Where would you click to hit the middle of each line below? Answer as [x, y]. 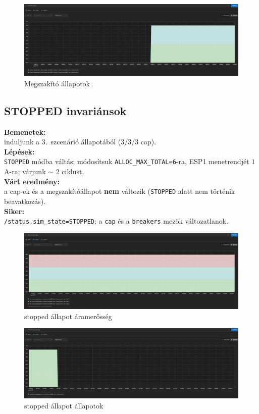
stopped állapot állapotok [64, 405]
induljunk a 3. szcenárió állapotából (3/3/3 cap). [80, 142]
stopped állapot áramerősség [68, 316]
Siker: [14, 211]
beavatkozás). [25, 201]
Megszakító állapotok [57, 83]
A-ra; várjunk [25, 171]
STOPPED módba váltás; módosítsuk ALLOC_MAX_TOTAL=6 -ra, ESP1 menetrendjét [127, 161]
